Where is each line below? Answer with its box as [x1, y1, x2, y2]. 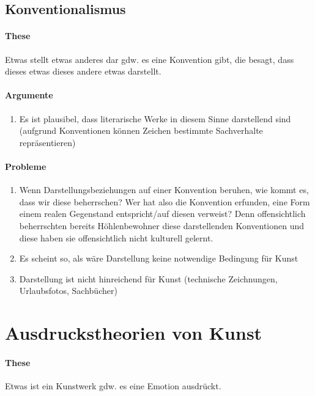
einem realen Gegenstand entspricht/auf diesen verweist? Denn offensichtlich [19, 207, 306, 220]
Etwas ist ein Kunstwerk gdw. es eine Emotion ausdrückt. [5, 380, 221, 392]
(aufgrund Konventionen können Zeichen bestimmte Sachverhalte [19, 124, 263, 137]
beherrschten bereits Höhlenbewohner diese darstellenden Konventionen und [19, 219, 305, 232]
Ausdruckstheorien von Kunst [5, 320, 262, 345]
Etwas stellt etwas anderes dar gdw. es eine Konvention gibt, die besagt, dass [5, 53, 294, 65]
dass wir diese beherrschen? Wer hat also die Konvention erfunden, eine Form [19, 195, 310, 208]
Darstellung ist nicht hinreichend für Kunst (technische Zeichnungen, [19, 272, 278, 285]
